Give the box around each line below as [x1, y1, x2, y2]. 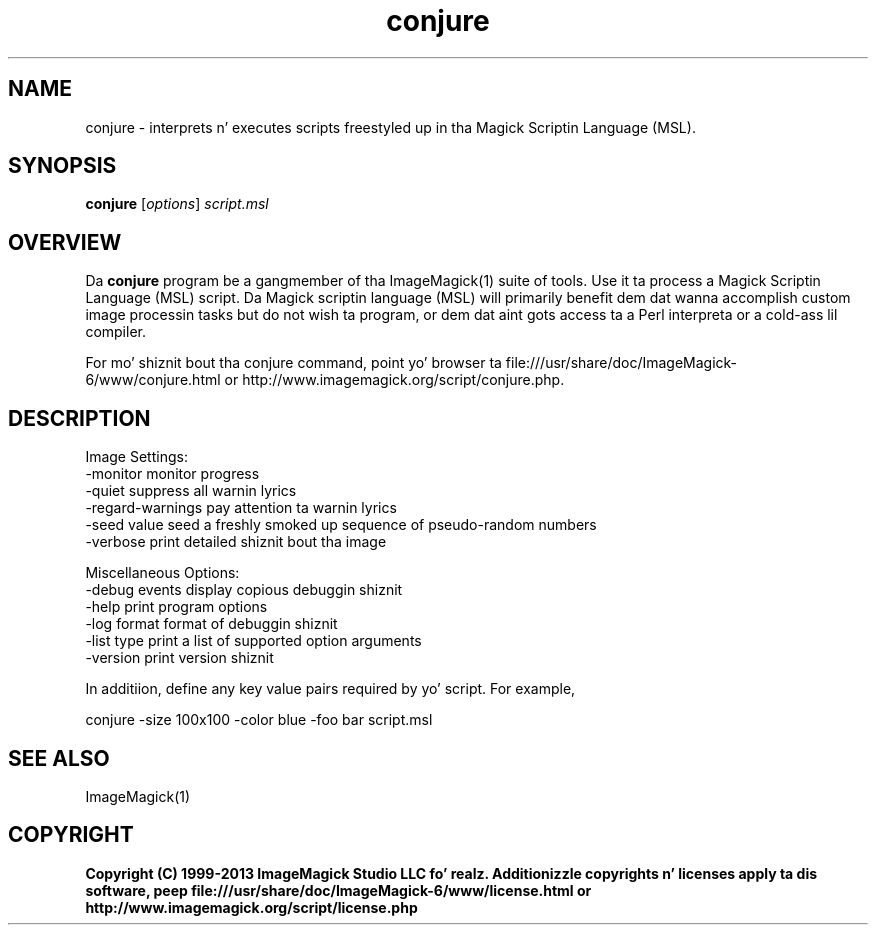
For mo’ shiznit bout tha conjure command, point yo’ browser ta [85, 354, 502, 372]
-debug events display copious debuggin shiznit [85, 581, 403, 599]
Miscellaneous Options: [85, 564, 240, 582]
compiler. [85, 323, 146, 341]
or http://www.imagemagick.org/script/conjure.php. [224, 371, 565, 389]
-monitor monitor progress [85, 465, 260, 483]
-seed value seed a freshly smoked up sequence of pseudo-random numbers [85, 516, 597, 534]
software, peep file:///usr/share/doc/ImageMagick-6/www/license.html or [85, 881, 592, 899]
